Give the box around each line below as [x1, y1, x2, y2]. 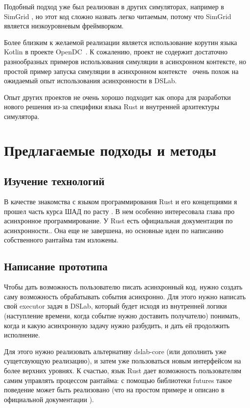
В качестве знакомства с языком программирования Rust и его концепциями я [4, 196, 237, 207]
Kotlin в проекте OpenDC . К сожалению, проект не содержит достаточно [4, 47, 228, 57]
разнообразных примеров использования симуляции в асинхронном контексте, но [4, 56, 246, 66]
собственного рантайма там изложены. [4, 235, 118, 245]
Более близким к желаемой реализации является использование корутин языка [4, 37, 237, 47]
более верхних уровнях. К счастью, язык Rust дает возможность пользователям [4, 365, 242, 376]
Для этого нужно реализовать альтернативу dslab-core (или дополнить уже [4, 346, 227, 356]
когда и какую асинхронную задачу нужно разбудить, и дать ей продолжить [4, 320, 230, 330]
